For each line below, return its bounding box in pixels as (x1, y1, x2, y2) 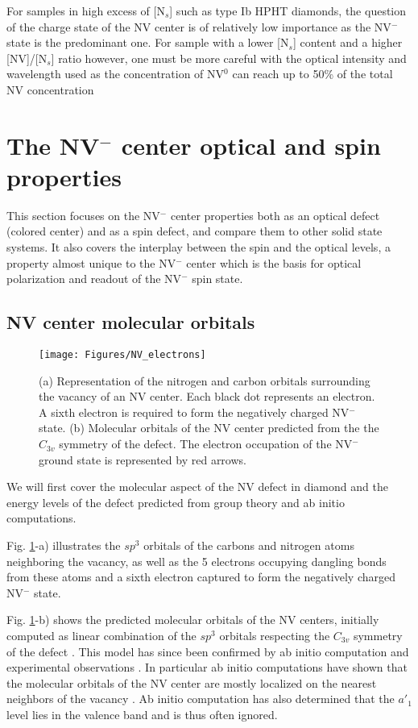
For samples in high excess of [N (6, 2, 165, 19)
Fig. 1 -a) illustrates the (6, 537, 121, 554)
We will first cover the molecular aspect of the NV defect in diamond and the (6, 478, 388, 495)
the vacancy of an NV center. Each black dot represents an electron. (39, 388, 375, 405)
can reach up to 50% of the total (232, 65, 393, 82)
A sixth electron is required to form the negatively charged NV (39, 403, 350, 420)
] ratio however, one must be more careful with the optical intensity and (51, 49, 407, 66)
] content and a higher (292, 34, 403, 51)
